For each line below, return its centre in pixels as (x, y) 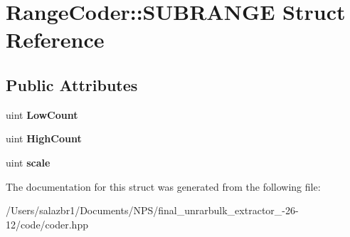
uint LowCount (42, 114)
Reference (55, 39)
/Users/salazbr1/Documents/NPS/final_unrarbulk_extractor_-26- (152, 210)
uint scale (28, 162)
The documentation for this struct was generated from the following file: (163, 186)
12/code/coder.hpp (47, 224)
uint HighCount (44, 138)
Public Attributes (72, 84)
